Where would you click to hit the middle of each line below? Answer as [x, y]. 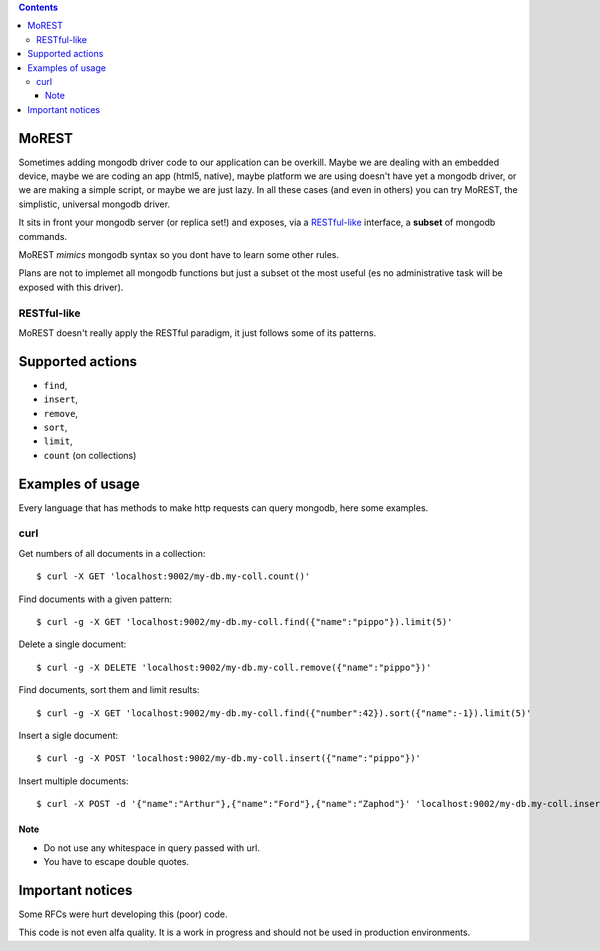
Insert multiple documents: [73, 781]
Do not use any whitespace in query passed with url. [151, 847]
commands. [43, 236]
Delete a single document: [72, 644]
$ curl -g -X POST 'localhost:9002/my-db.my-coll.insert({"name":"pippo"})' [229, 758]
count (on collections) [90, 455]
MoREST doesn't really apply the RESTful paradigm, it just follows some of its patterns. [197, 332]
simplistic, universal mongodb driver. [94, 204]
